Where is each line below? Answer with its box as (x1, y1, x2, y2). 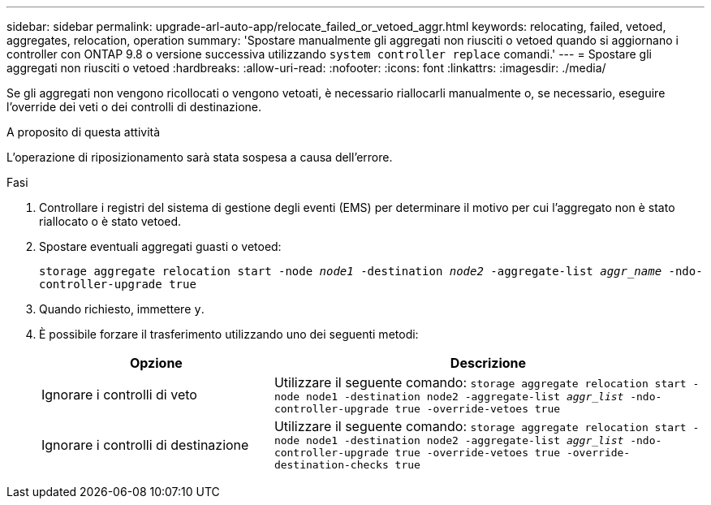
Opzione (129, 355, 183, 371)
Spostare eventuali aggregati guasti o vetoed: (39, 240, 282, 253)
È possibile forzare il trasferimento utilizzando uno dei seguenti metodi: (39, 327, 419, 341)
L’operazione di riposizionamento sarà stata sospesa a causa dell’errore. (6, 150, 393, 164)
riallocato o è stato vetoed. (39, 214, 182, 228)
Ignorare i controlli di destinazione (41, 436, 249, 453)
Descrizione (450, 355, 527, 371)
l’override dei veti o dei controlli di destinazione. (6, 100, 262, 114)
